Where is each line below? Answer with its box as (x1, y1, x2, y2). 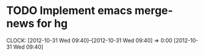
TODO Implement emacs (6, 4, 133, 18)
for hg (36, 16, 68, 30)
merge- (134, 4, 174, 18)
